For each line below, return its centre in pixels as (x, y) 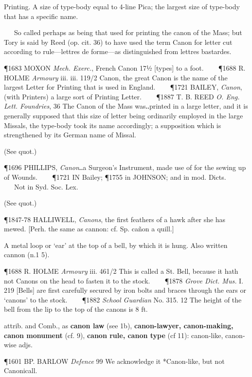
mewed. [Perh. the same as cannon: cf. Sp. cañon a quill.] (89, 229)
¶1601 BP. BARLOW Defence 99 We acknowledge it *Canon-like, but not (114, 361)
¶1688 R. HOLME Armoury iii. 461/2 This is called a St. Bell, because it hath (121, 271)
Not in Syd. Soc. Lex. (46, 186)
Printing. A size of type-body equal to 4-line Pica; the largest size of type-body (122, 6)
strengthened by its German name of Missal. (70, 135)
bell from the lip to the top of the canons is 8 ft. (76, 309)
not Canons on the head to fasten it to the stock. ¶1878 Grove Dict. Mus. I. (124, 280)
